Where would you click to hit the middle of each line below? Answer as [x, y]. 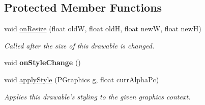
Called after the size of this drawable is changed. [79, 45]
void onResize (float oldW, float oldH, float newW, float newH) [103, 29]
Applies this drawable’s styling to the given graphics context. [97, 96]
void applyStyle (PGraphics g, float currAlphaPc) [82, 79]
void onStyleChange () [42, 62]
